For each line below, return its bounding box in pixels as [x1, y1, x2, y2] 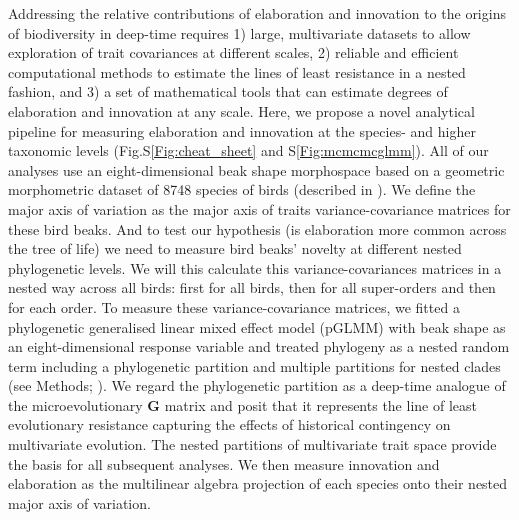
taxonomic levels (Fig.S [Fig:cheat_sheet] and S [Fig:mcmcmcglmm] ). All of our [8, 140, 489, 161]
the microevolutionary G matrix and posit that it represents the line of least [8, 394, 477, 415]
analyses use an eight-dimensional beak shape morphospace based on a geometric [8, 159, 505, 180]
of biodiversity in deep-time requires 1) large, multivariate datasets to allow [8, 22, 471, 43]
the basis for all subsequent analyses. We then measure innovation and [8, 453, 440, 474]
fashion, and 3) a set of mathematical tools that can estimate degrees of [8, 81, 448, 102]
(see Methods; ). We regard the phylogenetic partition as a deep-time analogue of [8, 375, 506, 396]
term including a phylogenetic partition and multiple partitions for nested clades [8, 355, 501, 376]
